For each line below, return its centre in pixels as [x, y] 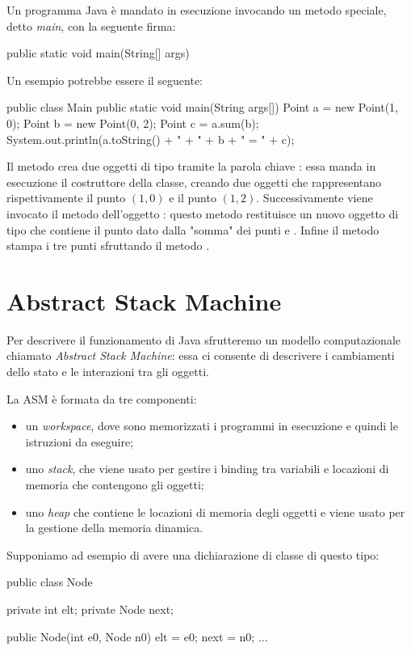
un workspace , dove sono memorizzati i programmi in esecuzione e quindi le [212, 426]
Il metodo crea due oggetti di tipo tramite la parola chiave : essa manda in [191, 166]
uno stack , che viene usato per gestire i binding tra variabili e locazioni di [207, 469]
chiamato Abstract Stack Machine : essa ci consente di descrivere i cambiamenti [201, 355]
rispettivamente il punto [66, 198]
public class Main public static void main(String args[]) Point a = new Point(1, [203, 107]
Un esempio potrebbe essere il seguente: [105, 80]
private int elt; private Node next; [90, 609]
